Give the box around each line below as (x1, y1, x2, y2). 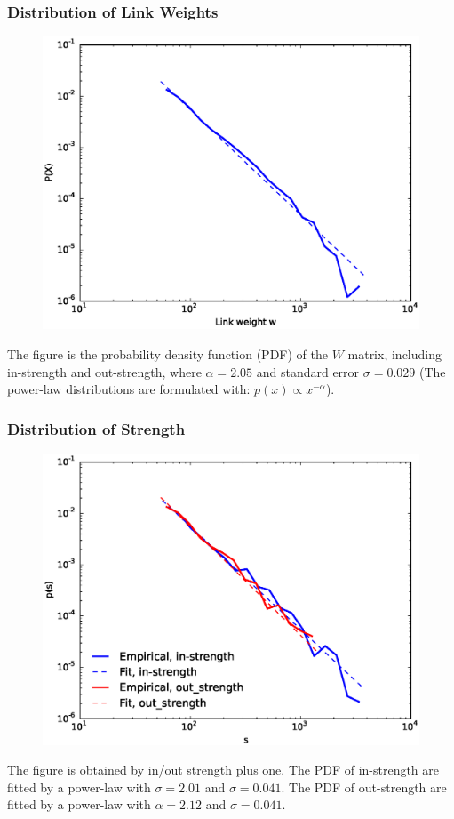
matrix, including (347, 344, 442, 363)
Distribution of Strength (7, 417, 186, 439)
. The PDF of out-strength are (281, 777, 447, 796)
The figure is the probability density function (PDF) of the (7, 344, 328, 363)
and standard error (256, 362, 360, 381)
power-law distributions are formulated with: (7, 380, 251, 398)
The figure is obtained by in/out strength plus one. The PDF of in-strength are (7, 760, 440, 779)
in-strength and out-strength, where (7, 362, 202, 381)
